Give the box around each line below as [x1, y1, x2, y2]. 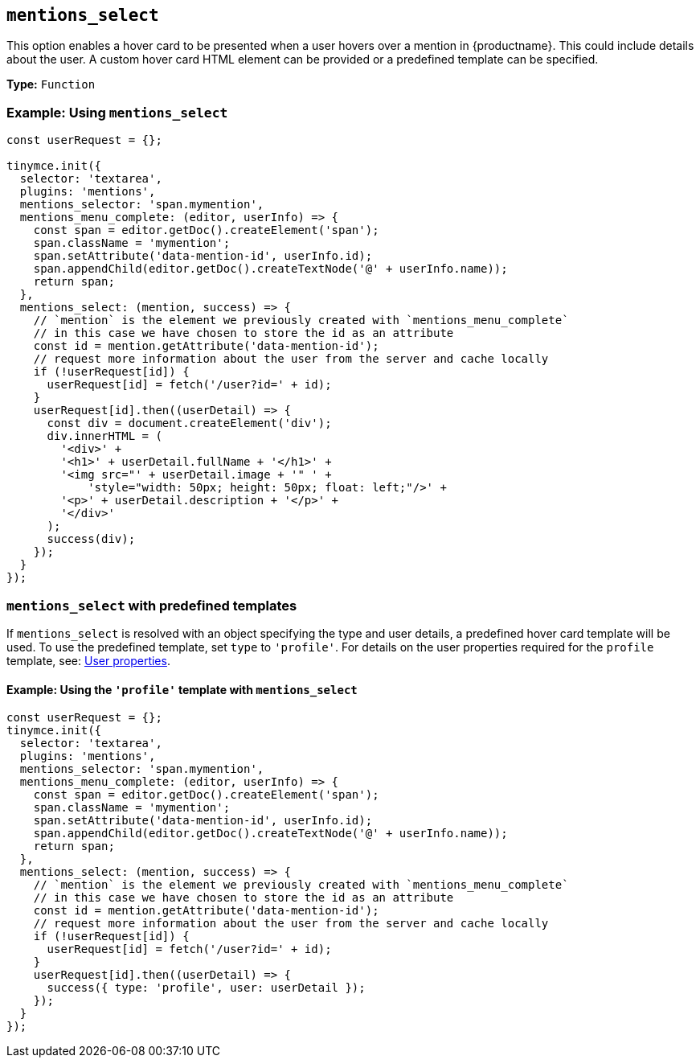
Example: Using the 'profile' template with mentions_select [6, 682, 358, 696]
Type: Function [6, 77, 96, 92]
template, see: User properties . [6, 653, 170, 668]
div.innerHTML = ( [47, 429, 162, 443]
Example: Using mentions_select [6, 104, 228, 121]
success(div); [47, 532, 136, 546]
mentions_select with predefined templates [6, 597, 297, 614]
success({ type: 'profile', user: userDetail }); [47, 981, 366, 995]
